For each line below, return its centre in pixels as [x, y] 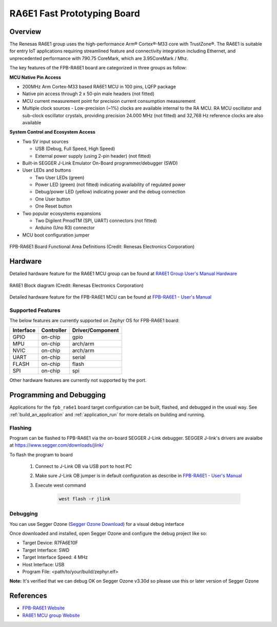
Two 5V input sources [45, 141]
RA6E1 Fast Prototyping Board [75, 13]
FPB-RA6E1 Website [44, 608]
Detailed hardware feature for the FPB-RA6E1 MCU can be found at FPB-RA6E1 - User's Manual [111, 297]
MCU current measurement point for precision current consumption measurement [109, 101]
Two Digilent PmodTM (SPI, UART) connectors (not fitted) [96, 220]
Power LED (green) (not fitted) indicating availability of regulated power [110, 185]
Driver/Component [95, 330]
